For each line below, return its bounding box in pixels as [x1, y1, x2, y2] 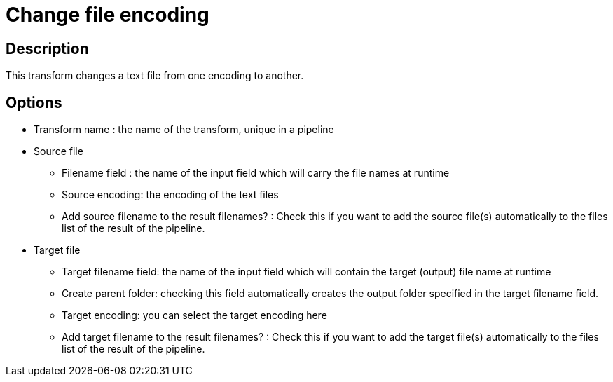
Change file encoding [6, 3, 209, 27]
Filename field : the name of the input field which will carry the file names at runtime [62, 167, 450, 179]
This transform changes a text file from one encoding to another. [6, 69, 304, 82]
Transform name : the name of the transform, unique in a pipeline [34, 123, 334, 136]
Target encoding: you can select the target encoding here [62, 309, 327, 322]
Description [6, 39, 89, 57]
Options [6, 93, 62, 111]
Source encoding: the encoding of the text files [62, 189, 279, 201]
